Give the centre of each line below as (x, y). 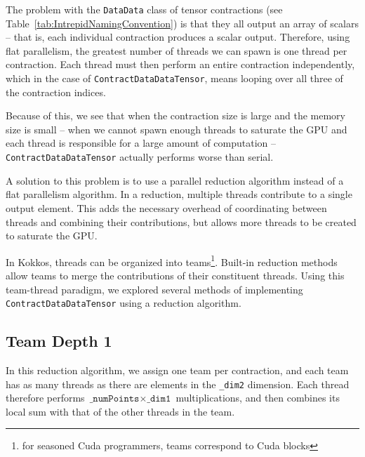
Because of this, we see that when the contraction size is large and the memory (175, 115)
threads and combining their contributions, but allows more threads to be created (181, 221)
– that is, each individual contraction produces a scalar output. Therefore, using (178, 37)
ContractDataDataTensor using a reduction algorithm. (124, 303)
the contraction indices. (56, 92)
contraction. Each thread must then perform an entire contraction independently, (180, 64)
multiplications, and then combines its (258, 398)
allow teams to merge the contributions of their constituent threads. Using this (175, 275)
